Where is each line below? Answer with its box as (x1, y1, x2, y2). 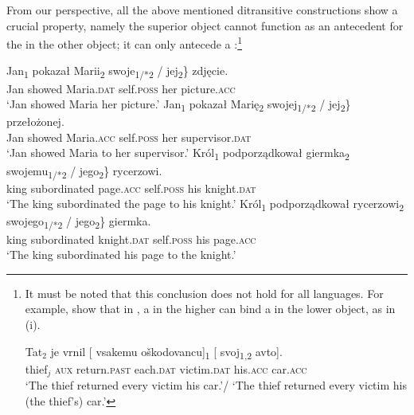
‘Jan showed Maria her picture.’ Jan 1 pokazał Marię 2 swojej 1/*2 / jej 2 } (6, 96, 351, 114)
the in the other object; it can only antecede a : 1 (6, 33, 242, 52)
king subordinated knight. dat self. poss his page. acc (6, 230, 256, 247)
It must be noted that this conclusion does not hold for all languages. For (25, 284, 384, 301)
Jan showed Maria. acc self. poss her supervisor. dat (6, 128, 252, 145)
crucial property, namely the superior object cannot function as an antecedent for (6, 17, 404, 33)
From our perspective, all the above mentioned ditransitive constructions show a (6, 2, 398, 18)
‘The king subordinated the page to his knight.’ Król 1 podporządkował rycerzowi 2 (6, 195, 404, 214)
